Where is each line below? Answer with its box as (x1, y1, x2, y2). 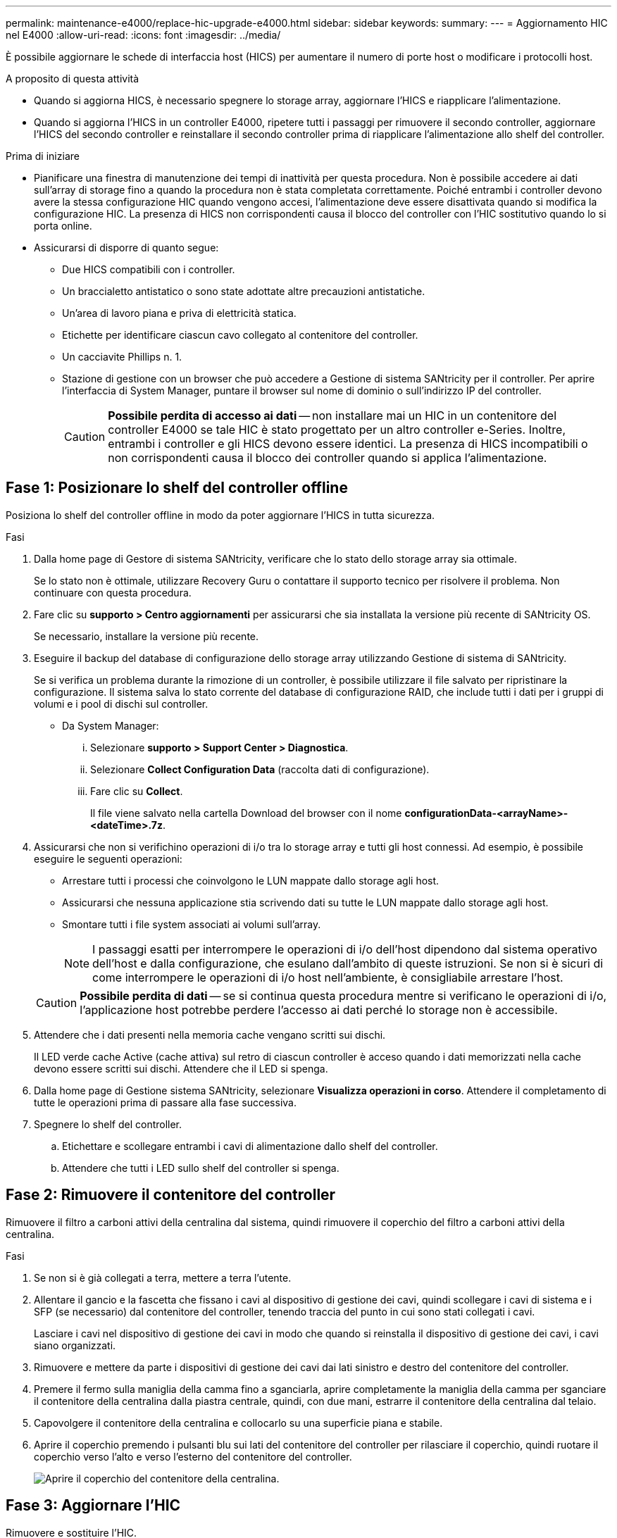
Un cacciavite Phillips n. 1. (62, 351, 182, 363)
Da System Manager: (62, 719, 159, 732)
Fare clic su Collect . (90, 784, 183, 797)
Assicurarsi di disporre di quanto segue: (34, 242, 219, 254)
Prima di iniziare (6, 150, 80, 162)
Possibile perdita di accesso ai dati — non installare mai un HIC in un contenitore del (108, 408, 557, 423)
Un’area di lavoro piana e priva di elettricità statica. (62, 307, 297, 319)
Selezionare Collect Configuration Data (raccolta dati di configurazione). (90, 763, 430, 775)
